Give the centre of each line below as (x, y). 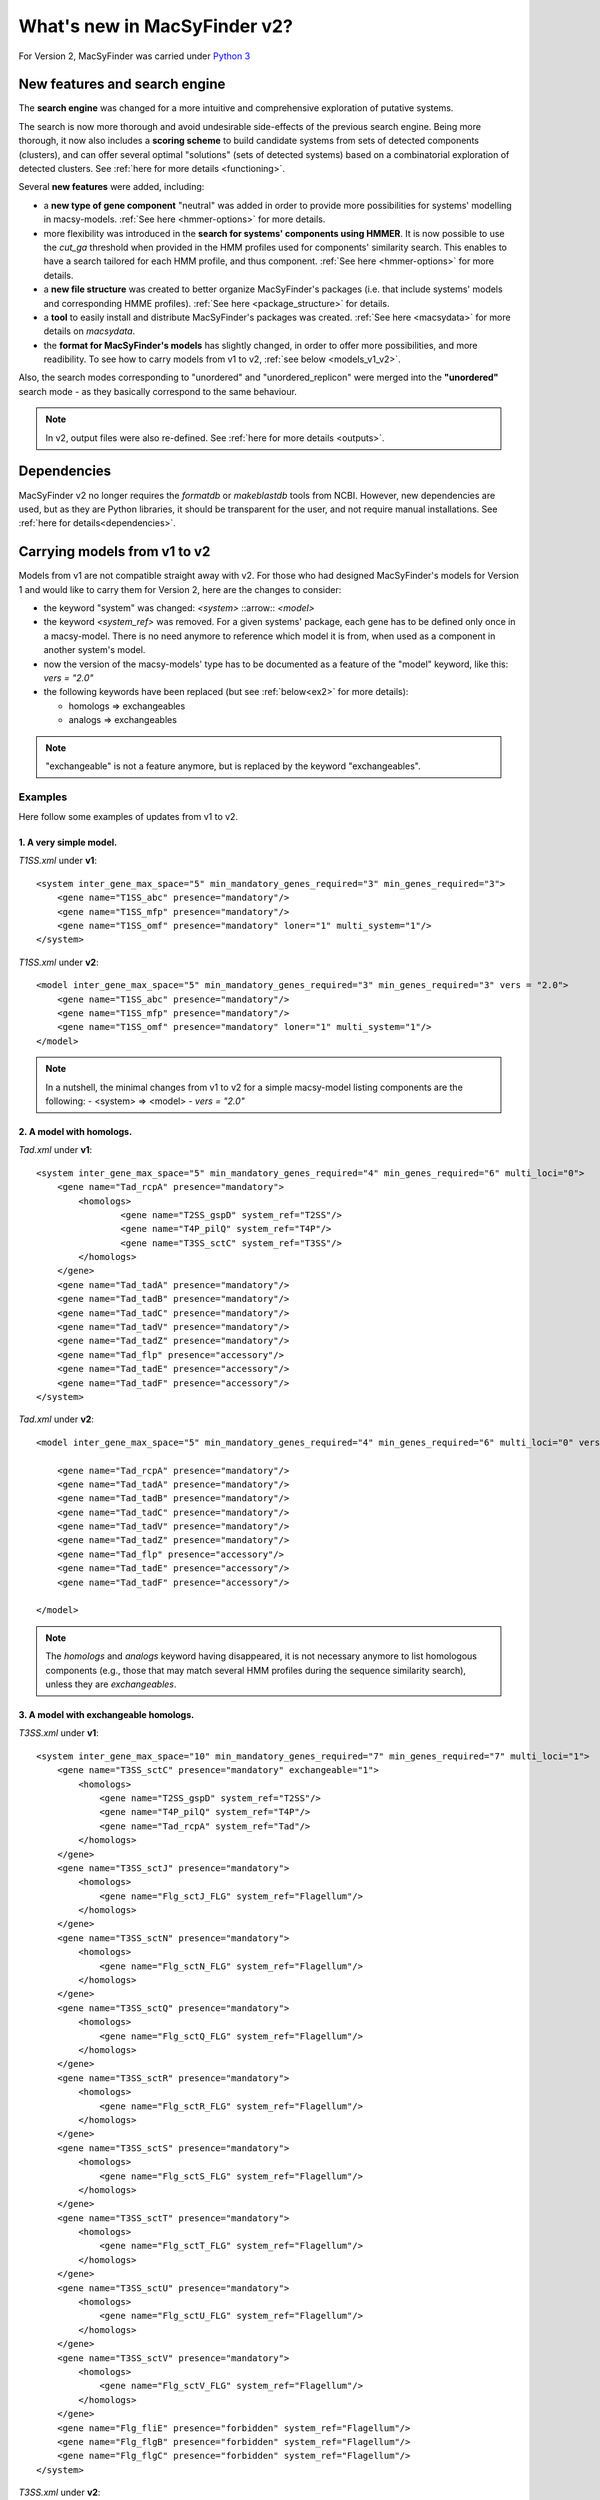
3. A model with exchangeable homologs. (106, 1714)
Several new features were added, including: (111, 187)
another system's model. (94, 650)
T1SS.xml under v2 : (58, 962)
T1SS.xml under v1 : (57, 861)
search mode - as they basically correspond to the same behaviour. (157, 391)
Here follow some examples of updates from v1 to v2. (128, 817)
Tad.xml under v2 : (56, 1419)
